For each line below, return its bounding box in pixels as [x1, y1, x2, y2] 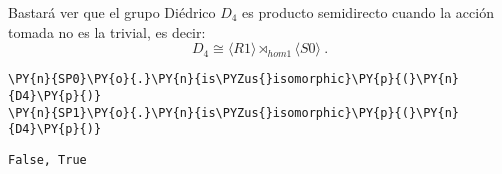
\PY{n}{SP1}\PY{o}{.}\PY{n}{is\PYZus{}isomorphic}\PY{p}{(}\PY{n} [8, 105, 460, 120]
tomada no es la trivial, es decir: [8, 21, 206, 42]
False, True [8, 152, 87, 167]
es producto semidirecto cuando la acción [242, 2, 494, 22]
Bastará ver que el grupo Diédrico [8, 2, 216, 22]
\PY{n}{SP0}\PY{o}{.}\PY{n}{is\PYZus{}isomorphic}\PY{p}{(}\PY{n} [8, 72, 460, 87]
